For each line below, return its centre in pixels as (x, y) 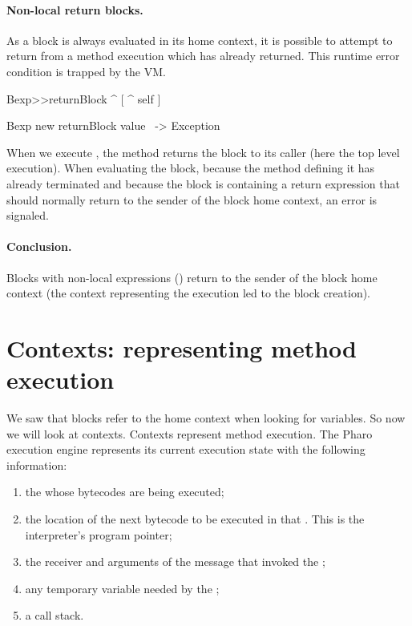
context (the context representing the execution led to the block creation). (189, 293)
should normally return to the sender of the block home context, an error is (192, 199)
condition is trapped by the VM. (86, 71)
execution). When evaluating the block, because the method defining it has (191, 168)
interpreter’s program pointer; (99, 534)
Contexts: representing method (182, 347)
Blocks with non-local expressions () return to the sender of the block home (192, 277)
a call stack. (55, 615)
